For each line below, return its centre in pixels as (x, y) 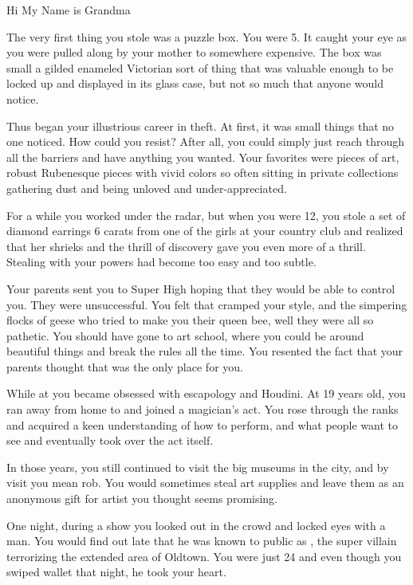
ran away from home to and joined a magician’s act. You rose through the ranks (203, 409)
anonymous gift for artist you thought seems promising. (142, 499)
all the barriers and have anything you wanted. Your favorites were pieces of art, (203, 157)
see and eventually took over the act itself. (110, 440)
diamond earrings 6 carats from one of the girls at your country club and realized (205, 231)
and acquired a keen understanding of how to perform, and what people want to (203, 424)
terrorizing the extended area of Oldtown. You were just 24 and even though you (204, 556)
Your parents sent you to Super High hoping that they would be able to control (201, 288)
